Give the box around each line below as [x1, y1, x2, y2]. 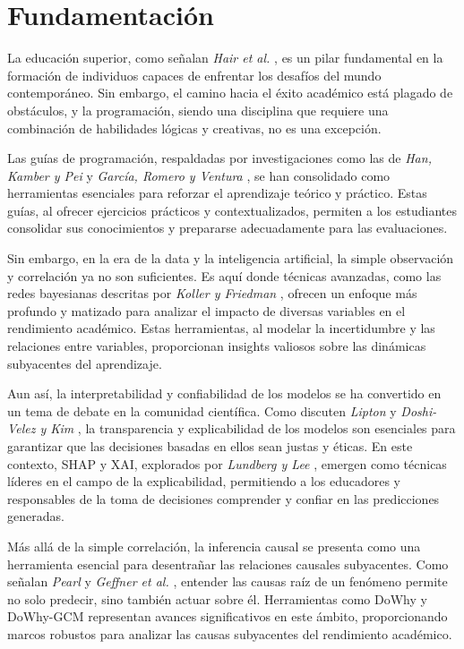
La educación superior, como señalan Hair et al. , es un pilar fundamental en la [7, 48, 443, 67]
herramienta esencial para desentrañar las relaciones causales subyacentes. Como [7, 554, 449, 573]
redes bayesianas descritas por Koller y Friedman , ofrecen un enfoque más [7, 284, 417, 303]
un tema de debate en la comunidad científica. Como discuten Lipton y [7, 401, 397, 420]
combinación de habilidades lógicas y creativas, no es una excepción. [7, 118, 382, 137]
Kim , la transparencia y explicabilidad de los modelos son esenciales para [50, 419, 456, 438]
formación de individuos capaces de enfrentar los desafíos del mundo [7, 65, 382, 84]
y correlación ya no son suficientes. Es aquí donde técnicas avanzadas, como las [7, 266, 442, 285]
